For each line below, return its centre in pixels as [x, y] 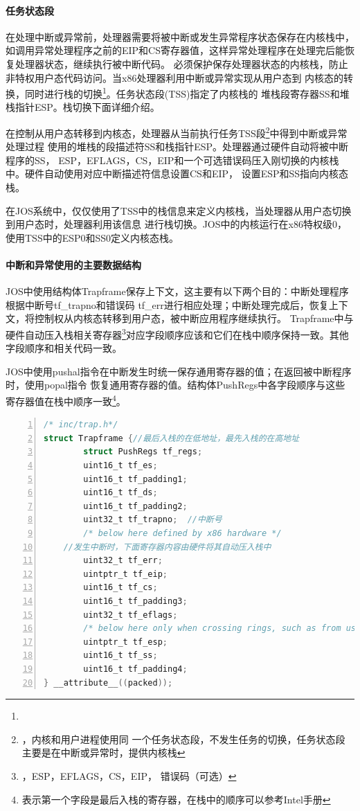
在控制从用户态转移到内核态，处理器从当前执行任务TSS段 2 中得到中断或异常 [177, 132]
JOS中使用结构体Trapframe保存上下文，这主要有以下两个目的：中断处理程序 [177, 291]
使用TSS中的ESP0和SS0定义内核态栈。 [92, 237]
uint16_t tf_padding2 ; [135, 506]
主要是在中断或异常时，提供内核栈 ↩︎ [103, 752]
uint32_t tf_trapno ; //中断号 [153, 520]
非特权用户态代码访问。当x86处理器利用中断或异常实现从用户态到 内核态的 [175, 77]
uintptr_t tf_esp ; [125, 642]
